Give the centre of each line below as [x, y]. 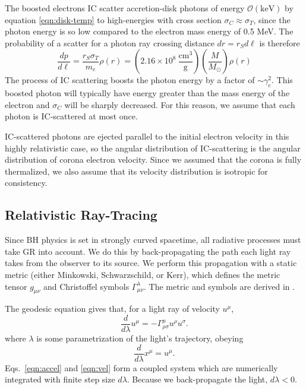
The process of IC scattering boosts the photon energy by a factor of [130, 80]
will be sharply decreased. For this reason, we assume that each [180, 104]
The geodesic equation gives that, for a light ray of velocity [112, 309]
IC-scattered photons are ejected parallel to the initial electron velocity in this [147, 136]
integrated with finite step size [60, 379]
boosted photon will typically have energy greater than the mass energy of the [147, 93]
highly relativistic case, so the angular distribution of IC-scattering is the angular [153, 148]
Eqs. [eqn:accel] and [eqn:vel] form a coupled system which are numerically [141, 367]
